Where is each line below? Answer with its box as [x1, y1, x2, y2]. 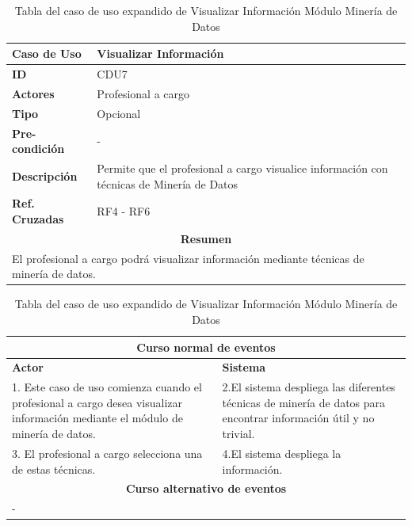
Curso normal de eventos [136, 338, 276, 355]
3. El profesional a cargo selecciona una [12, 444, 203, 461]
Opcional [97, 105, 141, 121]
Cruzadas [12, 211, 64, 227]
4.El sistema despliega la [222, 444, 341, 461]
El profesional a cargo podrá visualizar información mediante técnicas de [12, 250, 364, 266]
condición [12, 140, 65, 157]
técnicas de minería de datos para [222, 394, 386, 410]
